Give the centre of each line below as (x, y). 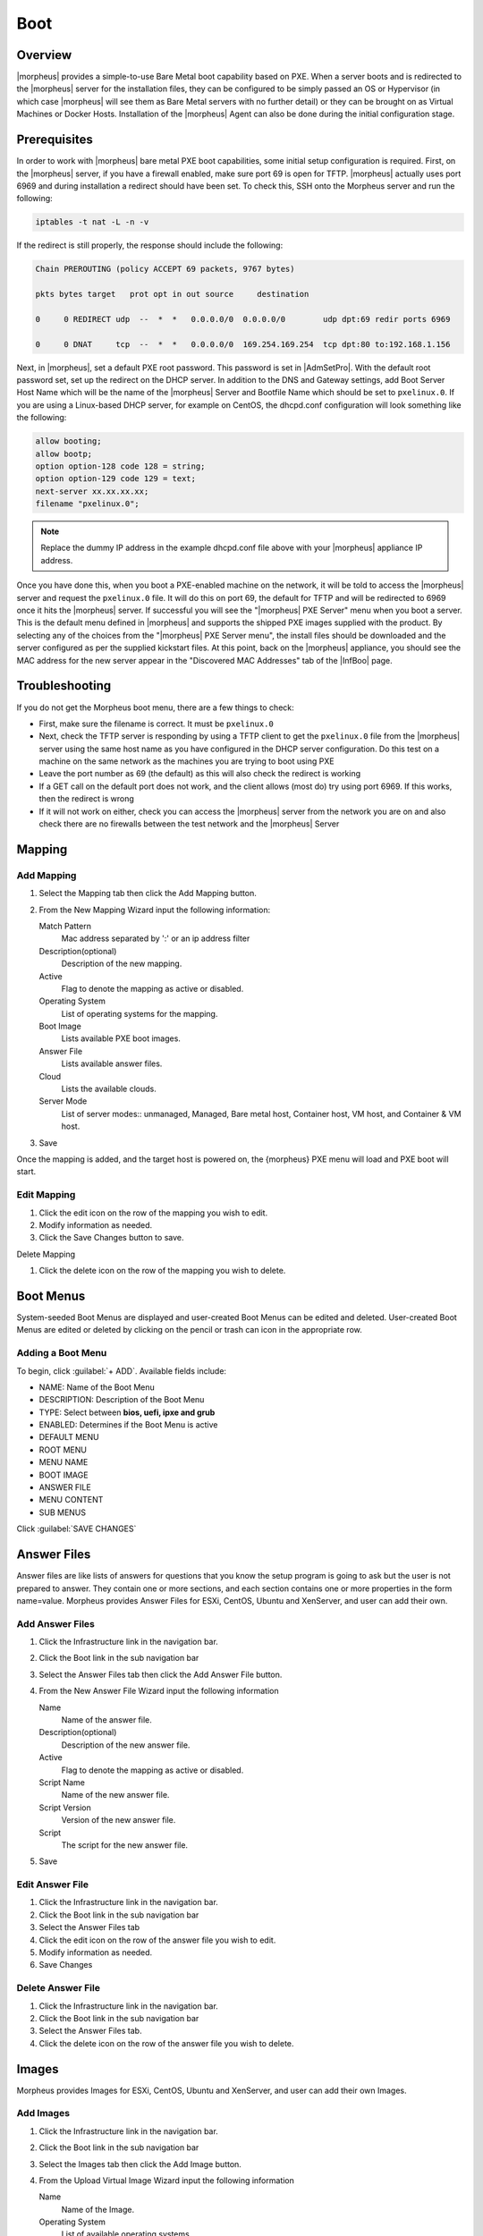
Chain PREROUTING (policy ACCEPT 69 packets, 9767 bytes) (165, 269)
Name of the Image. (97, 2209)
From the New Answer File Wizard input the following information (159, 1691)
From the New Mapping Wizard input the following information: (155, 910)
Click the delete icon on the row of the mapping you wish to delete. (162, 1271)
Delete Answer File (58, 1988)
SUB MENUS (63, 1512)
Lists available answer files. (112, 1063)
